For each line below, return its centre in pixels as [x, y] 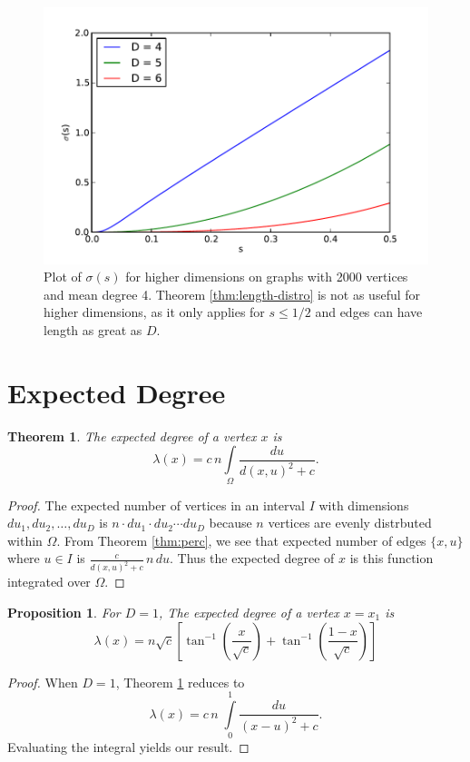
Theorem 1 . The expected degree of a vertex [132, 435]
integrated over [49, 582]
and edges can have [369, 312]
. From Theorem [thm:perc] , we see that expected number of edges [241, 540]
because [230, 523]
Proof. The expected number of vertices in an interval [156, 505]
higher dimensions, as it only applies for [154, 312]
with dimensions [364, 505]
